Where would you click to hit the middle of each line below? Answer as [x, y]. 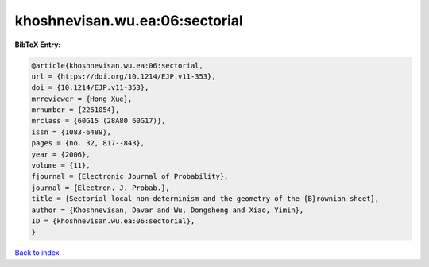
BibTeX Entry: [38, 44]
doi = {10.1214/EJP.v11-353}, [90, 88]
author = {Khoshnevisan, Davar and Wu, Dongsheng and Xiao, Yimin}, [168, 210]
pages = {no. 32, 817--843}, [88, 143]
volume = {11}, [61, 166]
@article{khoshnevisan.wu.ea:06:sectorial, [118, 65]
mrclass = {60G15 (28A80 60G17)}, [99, 121]
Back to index [37, 253]
